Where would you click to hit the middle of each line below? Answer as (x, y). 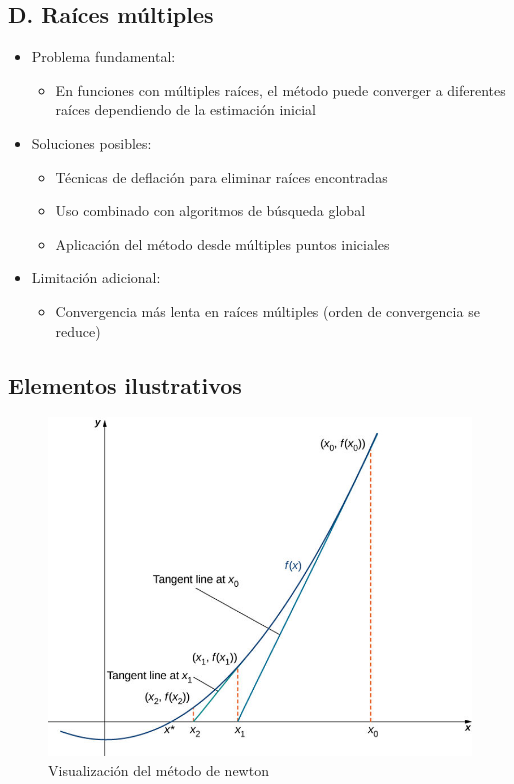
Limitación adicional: (96, 277)
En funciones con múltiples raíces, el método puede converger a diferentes (280, 89)
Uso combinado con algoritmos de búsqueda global (210, 210)
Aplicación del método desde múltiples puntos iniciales (222, 243)
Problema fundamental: (103, 56)
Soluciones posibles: (91, 142)
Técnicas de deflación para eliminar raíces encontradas (221, 176)
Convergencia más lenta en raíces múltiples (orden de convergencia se (267, 310)
